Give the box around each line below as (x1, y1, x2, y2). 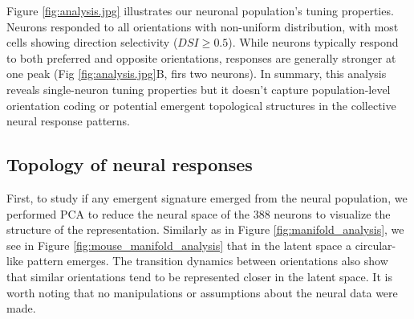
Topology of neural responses (6, 152, 253, 177)
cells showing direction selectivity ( (6, 34, 178, 51)
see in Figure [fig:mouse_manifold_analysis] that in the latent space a (6, 236, 351, 253)
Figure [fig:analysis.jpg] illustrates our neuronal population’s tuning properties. (6, 2, 394, 18)
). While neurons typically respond (228, 34, 399, 51)
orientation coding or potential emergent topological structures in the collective (6, 96, 396, 113)
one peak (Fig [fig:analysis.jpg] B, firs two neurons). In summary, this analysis (6, 65, 387, 82)
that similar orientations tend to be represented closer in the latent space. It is (6, 268, 392, 284)
